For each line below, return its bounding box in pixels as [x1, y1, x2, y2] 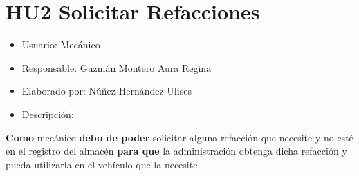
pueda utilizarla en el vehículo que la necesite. [6, 157, 201, 171]
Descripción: [21, 106, 74, 121]
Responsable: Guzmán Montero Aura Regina [21, 60, 212, 75]
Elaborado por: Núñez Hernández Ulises [21, 84, 192, 98]
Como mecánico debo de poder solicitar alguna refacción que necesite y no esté [6, 130, 353, 144]
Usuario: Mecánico [21, 37, 100, 52]
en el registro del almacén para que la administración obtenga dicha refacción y [6, 144, 347, 158]
